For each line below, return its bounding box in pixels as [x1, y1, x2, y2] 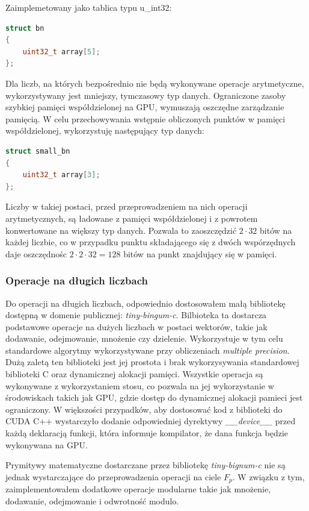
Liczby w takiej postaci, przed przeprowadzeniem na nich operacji [5, 200, 248, 213]
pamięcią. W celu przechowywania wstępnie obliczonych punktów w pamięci [5, 112, 286, 125]
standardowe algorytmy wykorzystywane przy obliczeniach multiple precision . [5, 343, 290, 356]
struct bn [5, 24, 44, 33]
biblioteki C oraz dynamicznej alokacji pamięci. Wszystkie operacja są [5, 368, 263, 380]
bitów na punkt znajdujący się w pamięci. [123, 247, 277, 260]
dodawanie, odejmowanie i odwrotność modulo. [5, 494, 179, 507]
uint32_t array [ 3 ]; [22, 171, 100, 180]
